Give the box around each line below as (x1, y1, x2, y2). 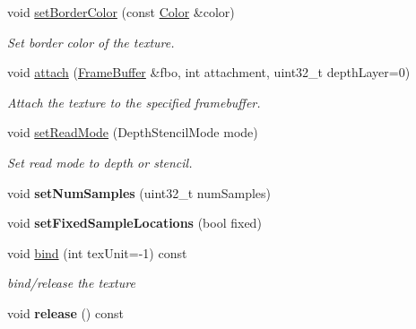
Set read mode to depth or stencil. (7, 152, 193, 171)
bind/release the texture (7, 273, 135, 292)
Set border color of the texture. (7, 32, 175, 51)
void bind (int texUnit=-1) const (7, 243, 187, 262)
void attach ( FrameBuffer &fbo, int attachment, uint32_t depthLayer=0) (7, 63, 411, 82)
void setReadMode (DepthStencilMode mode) (7, 123, 258, 142)
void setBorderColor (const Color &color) (7, 3, 235, 21)
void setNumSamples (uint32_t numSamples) (7, 183, 271, 202)
